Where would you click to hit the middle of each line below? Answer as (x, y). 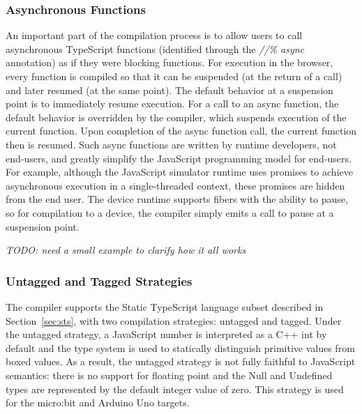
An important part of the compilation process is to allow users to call (154, 35)
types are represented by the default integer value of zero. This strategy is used (175, 389)
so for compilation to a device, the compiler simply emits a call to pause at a (170, 212)
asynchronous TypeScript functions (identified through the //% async (155, 48)
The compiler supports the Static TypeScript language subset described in (165, 306)
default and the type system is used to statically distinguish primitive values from (180, 347)
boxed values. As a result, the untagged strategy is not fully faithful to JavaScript (181, 361)
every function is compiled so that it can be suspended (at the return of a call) (174, 76)
